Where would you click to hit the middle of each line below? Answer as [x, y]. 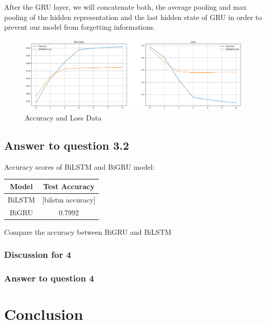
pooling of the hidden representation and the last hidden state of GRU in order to [133, 17]
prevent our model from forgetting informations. [80, 27]
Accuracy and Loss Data [63, 118]
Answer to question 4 [49, 278]
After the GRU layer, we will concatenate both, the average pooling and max [125, 7]
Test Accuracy [69, 186]
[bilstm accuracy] [69, 199]
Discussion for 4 [38, 255]
